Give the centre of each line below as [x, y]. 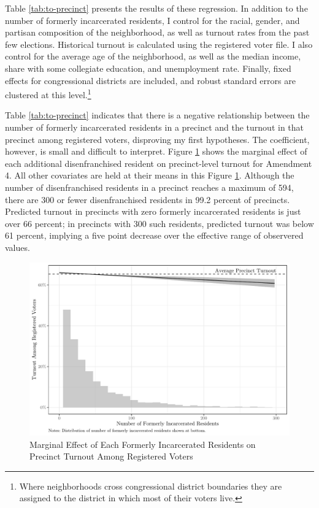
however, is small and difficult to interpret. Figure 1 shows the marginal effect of [156, 151]
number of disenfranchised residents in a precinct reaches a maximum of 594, [149, 187]
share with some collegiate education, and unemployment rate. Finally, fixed [148, 68]
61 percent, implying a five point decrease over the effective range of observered [154, 235]
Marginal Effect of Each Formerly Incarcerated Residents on [143, 444]
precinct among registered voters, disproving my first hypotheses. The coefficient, [157, 139]
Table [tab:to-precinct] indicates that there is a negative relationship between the [157, 115]
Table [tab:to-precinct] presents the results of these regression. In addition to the [156, 8]
